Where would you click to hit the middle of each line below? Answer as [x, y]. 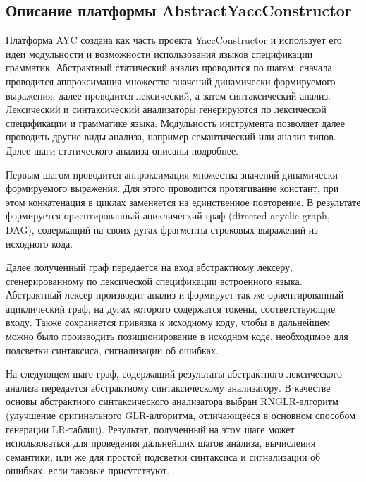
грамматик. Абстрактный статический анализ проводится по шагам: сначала [169, 67]
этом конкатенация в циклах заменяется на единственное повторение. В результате [183, 201]
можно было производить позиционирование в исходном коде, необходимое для [177, 336]
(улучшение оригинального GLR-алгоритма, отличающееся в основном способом [181, 415]
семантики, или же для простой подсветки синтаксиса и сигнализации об [163, 456]
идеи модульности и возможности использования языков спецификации [159, 53]
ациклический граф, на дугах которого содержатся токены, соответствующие [171, 308]
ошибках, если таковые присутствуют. [88, 470]
